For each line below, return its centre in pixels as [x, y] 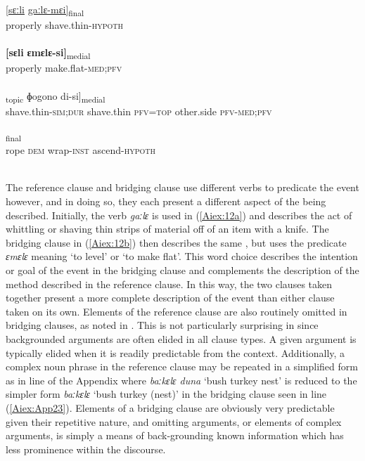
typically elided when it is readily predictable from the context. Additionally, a [175, 352]
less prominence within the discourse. [86, 449]
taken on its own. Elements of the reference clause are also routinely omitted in [177, 311]
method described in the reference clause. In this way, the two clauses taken [169, 284]
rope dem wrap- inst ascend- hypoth [81, 150]
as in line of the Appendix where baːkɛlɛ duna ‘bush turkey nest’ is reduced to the [181, 380]
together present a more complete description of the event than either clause [170, 298]
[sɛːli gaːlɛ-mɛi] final [45, 10]
